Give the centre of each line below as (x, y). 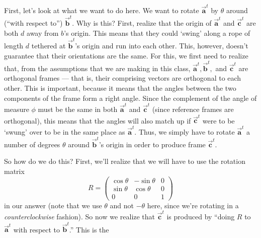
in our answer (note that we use (53, 205)
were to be (219, 120)
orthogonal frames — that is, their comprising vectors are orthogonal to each (123, 78)
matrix (14, 171)
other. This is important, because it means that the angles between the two (120, 88)
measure (17, 109)
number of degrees (32, 144)
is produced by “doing (201, 217)
